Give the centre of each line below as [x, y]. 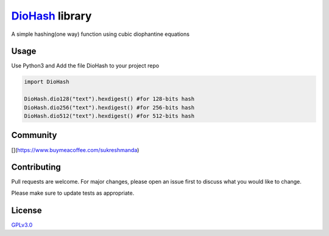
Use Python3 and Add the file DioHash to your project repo [85, 66]
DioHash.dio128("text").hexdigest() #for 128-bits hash [109, 99]
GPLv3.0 [22, 224]
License [27, 210]
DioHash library [51, 16]
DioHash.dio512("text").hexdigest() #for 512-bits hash [109, 116]
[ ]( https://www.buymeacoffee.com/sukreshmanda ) [75, 150]
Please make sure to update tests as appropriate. [73, 193]
